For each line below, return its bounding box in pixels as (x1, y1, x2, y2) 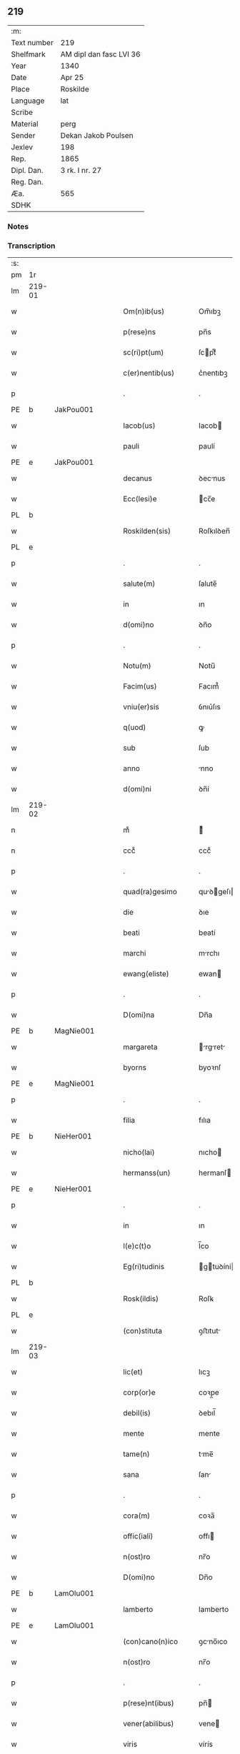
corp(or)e (122, 1388, 156, 1398)
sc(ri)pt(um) (122, 348, 164, 358)
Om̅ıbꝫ (199, 306, 221, 316)
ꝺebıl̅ (199, 1408, 216, 1418)
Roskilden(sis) (122, 526, 171, 536)
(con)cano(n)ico (122, 1637, 179, 1647)
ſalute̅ (199, 578, 217, 588)
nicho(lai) (122, 1148, 155, 1158)
